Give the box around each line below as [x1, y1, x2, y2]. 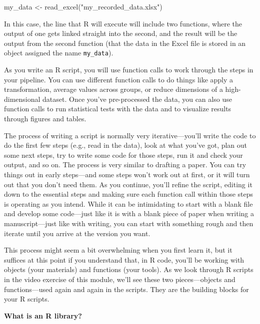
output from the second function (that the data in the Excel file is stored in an [4, 37, 246, 48]
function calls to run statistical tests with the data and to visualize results [4, 103, 231, 114]
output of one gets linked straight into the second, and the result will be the [4, 28, 237, 38]
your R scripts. [4, 294, 49, 304]
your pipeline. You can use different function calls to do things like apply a [4, 74, 233, 84]
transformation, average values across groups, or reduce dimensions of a [4, 84, 223, 94]
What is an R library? [4, 310, 82, 321]
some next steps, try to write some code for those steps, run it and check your [4, 149, 243, 160]
